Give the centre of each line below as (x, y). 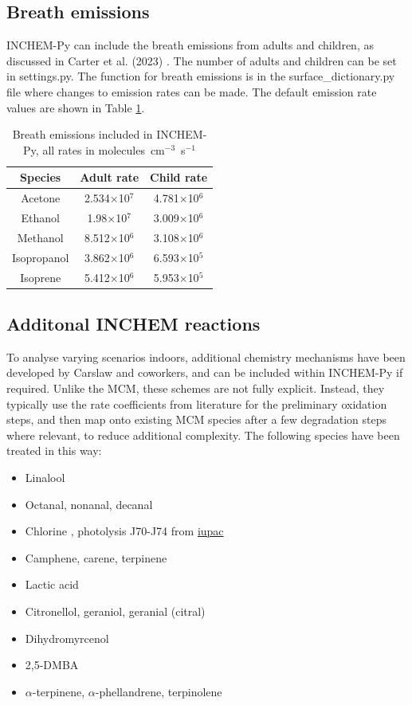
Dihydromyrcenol (67, 638)
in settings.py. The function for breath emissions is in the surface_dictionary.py (201, 76)
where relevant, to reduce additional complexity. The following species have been (203, 435)
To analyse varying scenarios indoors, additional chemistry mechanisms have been (206, 356)
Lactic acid (52, 584)
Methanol (40, 237)
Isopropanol (41, 257)
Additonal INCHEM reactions (133, 324)
